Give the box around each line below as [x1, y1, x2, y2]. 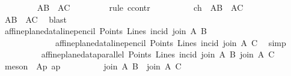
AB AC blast [4, 13, 67, 25]
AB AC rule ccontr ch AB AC [37, 1, 244, 13]
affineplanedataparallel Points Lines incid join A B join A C [41, 48, 275, 60]
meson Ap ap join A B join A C [4, 59, 182, 72]
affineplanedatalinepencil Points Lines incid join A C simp [55, 36, 286, 48]
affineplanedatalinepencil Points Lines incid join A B [4, 25, 207, 37]
